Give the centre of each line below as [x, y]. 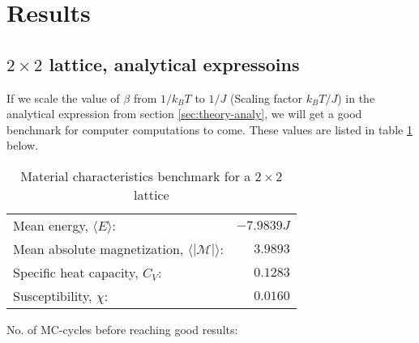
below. [22, 145]
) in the [356, 97]
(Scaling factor [266, 97]
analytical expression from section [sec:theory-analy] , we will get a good [184, 114]
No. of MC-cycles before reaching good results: [122, 329]
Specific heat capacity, [76, 272]
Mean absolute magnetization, [98, 248]
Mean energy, [51, 225]
